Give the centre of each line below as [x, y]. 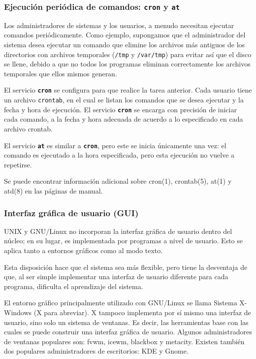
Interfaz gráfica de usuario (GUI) [71, 212]
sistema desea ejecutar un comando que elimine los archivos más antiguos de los [125, 44]
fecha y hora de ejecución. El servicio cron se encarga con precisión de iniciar [120, 109]
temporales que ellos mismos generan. [61, 73]
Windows [18, 312]
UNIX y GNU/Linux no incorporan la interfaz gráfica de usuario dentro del [118, 231]
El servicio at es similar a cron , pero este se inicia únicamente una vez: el [115, 145]
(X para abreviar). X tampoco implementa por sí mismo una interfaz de [142, 312]
